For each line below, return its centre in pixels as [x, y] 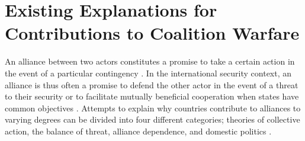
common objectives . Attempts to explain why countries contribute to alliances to [153, 108]
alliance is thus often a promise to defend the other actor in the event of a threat [152, 84]
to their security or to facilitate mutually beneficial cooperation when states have [152, 96]
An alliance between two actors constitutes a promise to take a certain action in [150, 61]
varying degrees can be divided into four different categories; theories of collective [152, 119]
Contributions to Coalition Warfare [152, 33]
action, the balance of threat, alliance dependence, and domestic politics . [138, 131]
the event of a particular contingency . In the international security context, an [148, 73]
